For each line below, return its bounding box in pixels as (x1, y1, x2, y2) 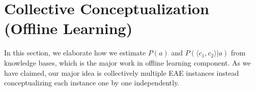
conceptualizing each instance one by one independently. (4, 77, 180, 88)
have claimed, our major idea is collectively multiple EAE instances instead (4, 67, 239, 78)
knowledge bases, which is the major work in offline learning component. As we (4, 57, 251, 68)
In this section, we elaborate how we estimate (4, 47, 146, 58)
